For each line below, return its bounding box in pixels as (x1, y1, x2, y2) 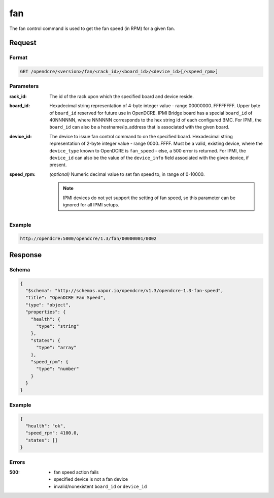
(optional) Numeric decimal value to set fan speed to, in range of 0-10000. (49, 171, 205, 177)
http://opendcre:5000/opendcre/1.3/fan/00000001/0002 (20, 236, 157, 241)
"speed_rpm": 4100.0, (25, 430, 80, 436)
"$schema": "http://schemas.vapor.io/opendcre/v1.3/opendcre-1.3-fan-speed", (25, 288, 224, 294)
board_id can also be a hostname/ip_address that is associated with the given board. (49, 124, 230, 130)
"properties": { (25, 309, 66, 315)
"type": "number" (36, 366, 80, 372)
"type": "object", (25, 302, 71, 307)
